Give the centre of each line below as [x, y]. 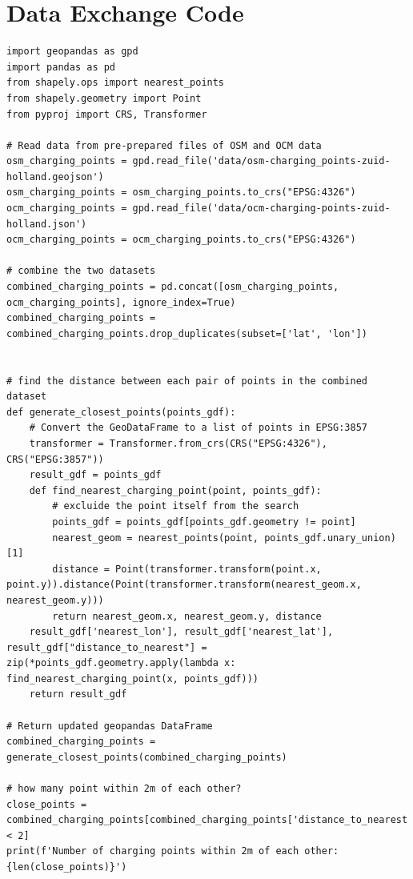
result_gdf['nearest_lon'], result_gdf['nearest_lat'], [181, 632]
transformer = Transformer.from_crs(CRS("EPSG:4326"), [178, 443]
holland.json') [47, 224]
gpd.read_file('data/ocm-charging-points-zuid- [261, 209]
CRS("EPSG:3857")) [55, 459]
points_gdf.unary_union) [330, 538]
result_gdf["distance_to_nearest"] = [107, 647]
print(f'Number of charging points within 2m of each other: [173, 851]
